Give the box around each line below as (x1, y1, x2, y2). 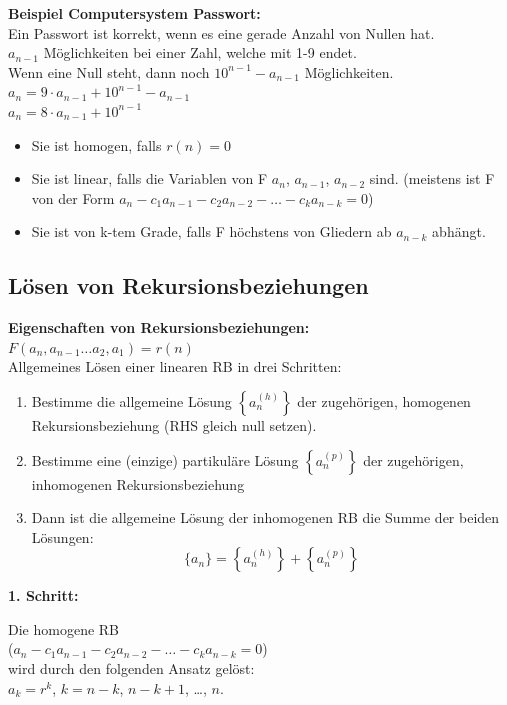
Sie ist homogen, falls (31, 134, 162, 155)
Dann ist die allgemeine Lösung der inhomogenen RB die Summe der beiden (31, 507, 500, 528)
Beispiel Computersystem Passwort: (8, 3, 261, 23)
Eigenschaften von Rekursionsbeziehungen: (8, 317, 310, 338)
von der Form (31, 187, 115, 208)
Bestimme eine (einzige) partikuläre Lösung (31, 449, 299, 470)
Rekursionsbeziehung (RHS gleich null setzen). (31, 414, 317, 435)
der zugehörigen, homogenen (297, 390, 471, 411)
